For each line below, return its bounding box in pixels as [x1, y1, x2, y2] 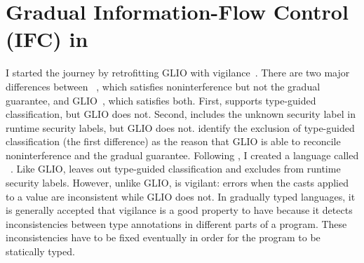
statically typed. [6, 244, 75, 259]
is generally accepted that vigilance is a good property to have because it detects [6, 203, 353, 217]
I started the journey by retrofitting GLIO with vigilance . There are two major [6, 65, 350, 80]
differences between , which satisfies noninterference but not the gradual [6, 79, 321, 93]
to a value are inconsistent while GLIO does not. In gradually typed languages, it [6, 189, 356, 203]
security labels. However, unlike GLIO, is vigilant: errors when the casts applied [6, 175, 349, 190]
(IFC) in [6, 25, 88, 53]
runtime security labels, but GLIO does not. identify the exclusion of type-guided [6, 120, 355, 135]
